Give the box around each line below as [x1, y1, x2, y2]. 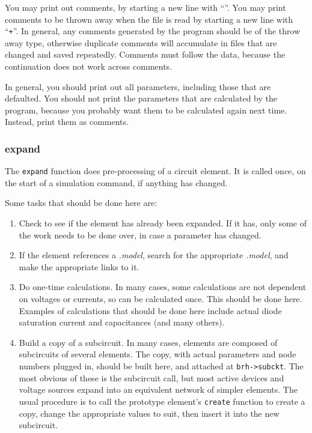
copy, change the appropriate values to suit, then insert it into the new [19, 407, 280, 419]
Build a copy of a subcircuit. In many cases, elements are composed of [19, 336, 278, 348]
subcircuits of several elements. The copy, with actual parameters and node [19, 348, 296, 360]
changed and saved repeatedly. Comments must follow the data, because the [5, 48, 286, 61]
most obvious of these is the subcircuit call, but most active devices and [19, 371, 284, 384]
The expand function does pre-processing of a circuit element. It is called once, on [5, 165, 306, 177]
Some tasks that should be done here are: [5, 196, 158, 209]
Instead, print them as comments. [5, 115, 129, 128]
